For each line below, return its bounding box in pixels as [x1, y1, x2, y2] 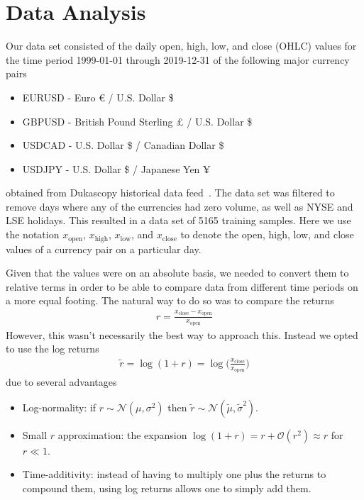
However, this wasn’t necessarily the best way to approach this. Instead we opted [6, 327, 358, 342]
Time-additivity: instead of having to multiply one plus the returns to [22, 467, 326, 482]
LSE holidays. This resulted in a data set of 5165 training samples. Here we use [6, 213, 351, 228]
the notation [6, 227, 60, 242]
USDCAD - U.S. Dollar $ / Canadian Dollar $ [22, 138, 224, 152]
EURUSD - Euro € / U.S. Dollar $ [22, 89, 174, 104]
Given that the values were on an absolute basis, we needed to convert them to [6, 265, 349, 280]
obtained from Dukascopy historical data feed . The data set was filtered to [6, 185, 335, 200]
